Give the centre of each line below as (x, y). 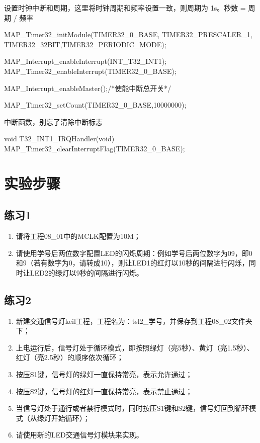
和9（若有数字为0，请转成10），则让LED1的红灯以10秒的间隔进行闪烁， (132, 263)
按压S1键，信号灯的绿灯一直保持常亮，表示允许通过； (104, 374)
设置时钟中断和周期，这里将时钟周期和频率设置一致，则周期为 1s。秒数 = (125, 8)
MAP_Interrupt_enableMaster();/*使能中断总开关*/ (88, 88)
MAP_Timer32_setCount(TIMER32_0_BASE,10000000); (95, 105)
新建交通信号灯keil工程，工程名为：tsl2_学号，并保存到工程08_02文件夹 (134, 321)
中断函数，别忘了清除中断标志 (53, 121)
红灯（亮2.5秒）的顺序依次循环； (70, 357)
